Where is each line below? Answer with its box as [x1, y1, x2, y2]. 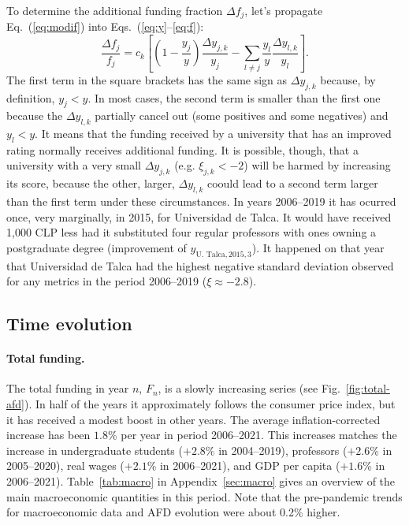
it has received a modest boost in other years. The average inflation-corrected [6, 411, 381, 427]
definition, [6, 89, 55, 106]
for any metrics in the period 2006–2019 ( [6, 273, 207, 289]
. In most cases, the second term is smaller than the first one [87, 89, 381, 106]
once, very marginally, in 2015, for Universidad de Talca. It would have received [6, 208, 392, 225]
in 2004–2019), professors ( [218, 441, 348, 458]
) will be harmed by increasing [244, 157, 391, 173]
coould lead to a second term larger [206, 175, 378, 192]
